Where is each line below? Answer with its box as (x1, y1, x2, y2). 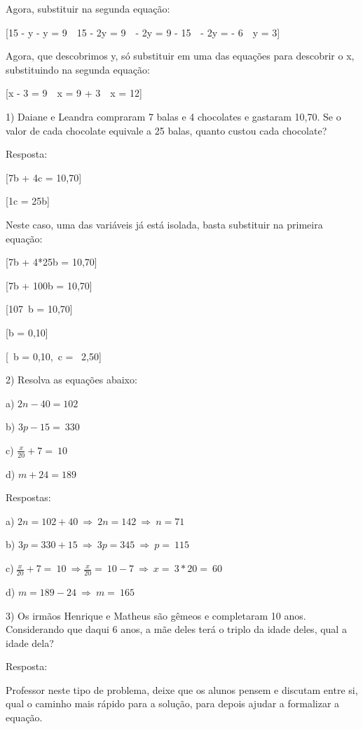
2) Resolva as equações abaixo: (6, 372, 137, 387)
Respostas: (6, 490, 51, 505)
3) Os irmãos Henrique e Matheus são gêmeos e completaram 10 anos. (6, 608, 306, 622)
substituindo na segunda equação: (6, 62, 150, 76)
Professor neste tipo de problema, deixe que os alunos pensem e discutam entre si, (6, 682, 358, 697)
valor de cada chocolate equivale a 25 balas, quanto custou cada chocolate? (6, 123, 327, 137)
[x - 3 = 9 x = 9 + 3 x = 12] (6, 86, 142, 100)
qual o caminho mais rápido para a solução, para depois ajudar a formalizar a (6, 696, 340, 711)
